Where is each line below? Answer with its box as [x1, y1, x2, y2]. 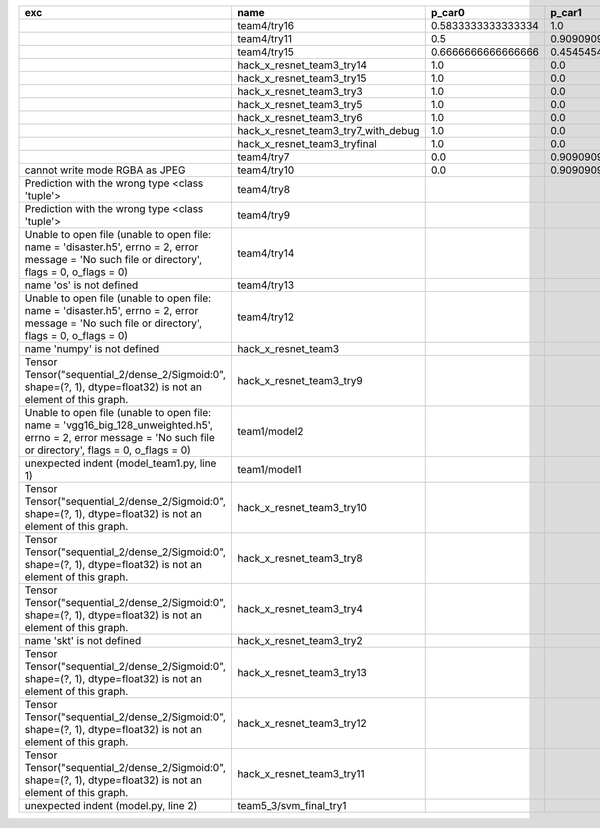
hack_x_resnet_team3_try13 [236, 666, 367, 679]
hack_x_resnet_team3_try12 [236, 716, 367, 730]
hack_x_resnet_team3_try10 [236, 501, 367, 514]
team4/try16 [236, 19, 295, 32]
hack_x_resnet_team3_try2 [236, 634, 363, 647]
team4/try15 [236, 45, 295, 59]
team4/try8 [236, 183, 290, 196]
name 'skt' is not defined [24, 634, 142, 647]
